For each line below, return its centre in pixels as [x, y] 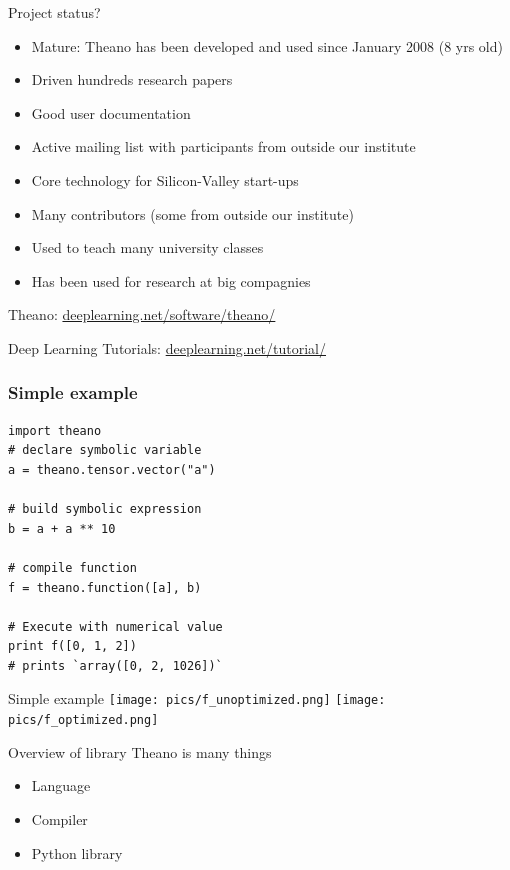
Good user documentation [111, 112]
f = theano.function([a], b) [105, 587]
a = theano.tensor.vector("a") [112, 469]
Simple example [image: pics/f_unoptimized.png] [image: [197, 698]
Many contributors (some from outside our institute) [192, 213]
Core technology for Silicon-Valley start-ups [165, 179]
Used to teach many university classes [147, 247]
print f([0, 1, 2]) [72, 646]
